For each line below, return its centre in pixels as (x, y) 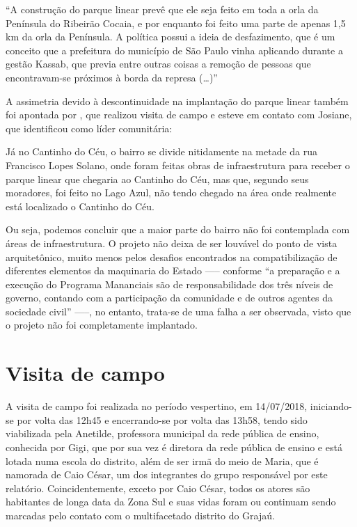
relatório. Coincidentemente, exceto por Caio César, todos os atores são (158, 488)
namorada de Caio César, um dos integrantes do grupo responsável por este (167, 474)
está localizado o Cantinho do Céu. (80, 206)
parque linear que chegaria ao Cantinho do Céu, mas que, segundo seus (157, 179)
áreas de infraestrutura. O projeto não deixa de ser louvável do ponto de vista (172, 243)
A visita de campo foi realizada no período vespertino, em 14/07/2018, (157, 406)
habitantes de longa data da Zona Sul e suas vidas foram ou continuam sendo (171, 502)
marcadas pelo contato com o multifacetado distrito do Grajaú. (140, 515)
